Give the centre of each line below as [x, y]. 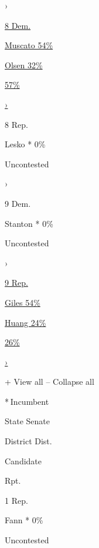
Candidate [23, 460]
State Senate [27, 421]
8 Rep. [16, 124]
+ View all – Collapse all [49, 382]
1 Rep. [16, 500]
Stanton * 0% [29, 223]
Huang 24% [25, 322]
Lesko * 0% [25, 144]
